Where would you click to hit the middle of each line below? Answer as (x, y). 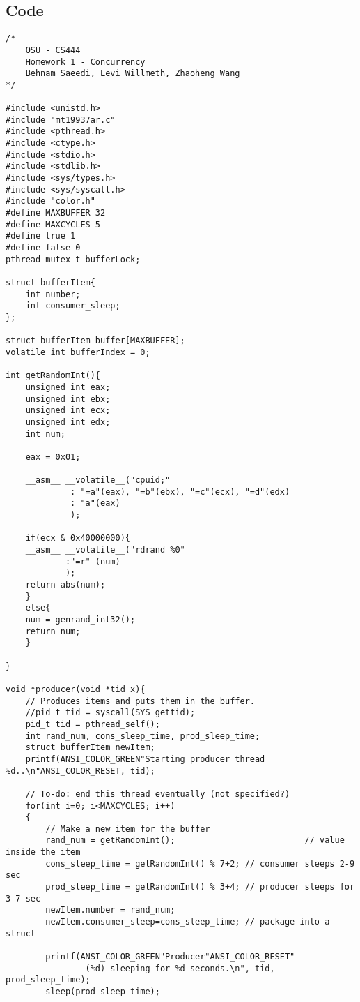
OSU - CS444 (53, 50)
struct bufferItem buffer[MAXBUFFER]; (95, 341)
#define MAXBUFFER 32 (56, 213)
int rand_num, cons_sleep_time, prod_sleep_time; (143, 736)
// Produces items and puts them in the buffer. (140, 701)
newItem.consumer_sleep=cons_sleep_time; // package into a (188, 922)
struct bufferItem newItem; (90, 748)
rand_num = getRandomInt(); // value (195, 840)
